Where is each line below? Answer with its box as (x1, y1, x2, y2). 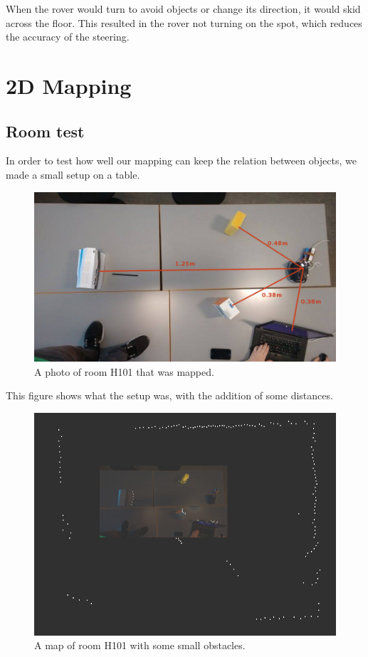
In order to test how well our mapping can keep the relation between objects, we (6, 153, 357, 168)
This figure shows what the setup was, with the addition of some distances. (6, 388, 333, 403)
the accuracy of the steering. (6, 29, 130, 44)
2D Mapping (6, 70, 132, 100)
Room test (6, 120, 85, 142)
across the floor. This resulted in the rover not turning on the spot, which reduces (6, 15, 362, 30)
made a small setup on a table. (6, 167, 140, 182)
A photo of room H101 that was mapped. (34, 364, 214, 379)
